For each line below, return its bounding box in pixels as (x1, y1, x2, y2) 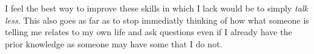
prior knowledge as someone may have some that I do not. (5, 37, 223, 50)
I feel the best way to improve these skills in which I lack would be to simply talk (5, 2, 309, 14)
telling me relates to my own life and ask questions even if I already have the (5, 25, 292, 38)
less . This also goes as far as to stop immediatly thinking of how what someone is (5, 13, 309, 26)
